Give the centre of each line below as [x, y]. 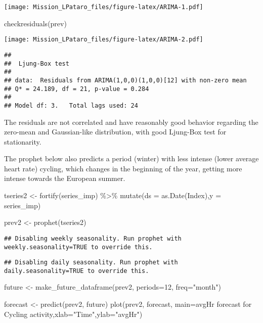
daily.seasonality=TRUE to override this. [77, 271]
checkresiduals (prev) [35, 23]
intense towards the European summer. [65, 178]
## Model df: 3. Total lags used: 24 [71, 105]
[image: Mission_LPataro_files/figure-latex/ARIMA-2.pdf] [104, 40]
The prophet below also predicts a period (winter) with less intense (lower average [131, 158]
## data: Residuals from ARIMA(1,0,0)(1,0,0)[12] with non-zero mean [125, 80]
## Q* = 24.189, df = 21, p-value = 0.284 [77, 89]
